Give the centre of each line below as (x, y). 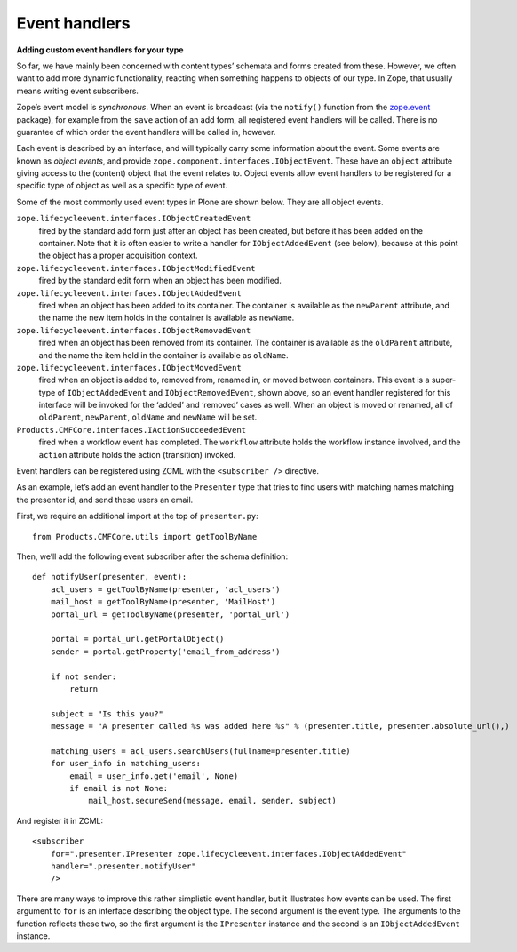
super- (444, 380)
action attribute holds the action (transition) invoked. (137, 454)
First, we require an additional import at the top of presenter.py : (138, 516)
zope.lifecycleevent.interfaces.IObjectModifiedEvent (136, 268)
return (84, 688)
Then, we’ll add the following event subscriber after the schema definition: (152, 556)
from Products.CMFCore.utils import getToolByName (145, 536)
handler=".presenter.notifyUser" (123, 866)
